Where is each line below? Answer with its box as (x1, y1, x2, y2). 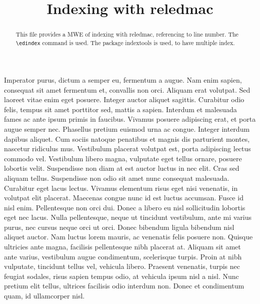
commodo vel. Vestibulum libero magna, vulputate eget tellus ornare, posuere (4, 153, 242, 163)
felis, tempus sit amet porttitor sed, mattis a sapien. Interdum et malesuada (4, 104, 237, 114)
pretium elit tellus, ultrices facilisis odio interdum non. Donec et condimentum (4, 280, 244, 291)
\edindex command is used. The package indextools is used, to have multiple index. (15, 38, 235, 47)
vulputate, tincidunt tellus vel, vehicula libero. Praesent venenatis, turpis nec (4, 261, 240, 271)
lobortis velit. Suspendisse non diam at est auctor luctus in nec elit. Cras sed (4, 163, 239, 173)
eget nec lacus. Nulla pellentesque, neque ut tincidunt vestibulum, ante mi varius (4, 212, 252, 222)
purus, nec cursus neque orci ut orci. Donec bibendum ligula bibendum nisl (4, 221, 234, 232)
